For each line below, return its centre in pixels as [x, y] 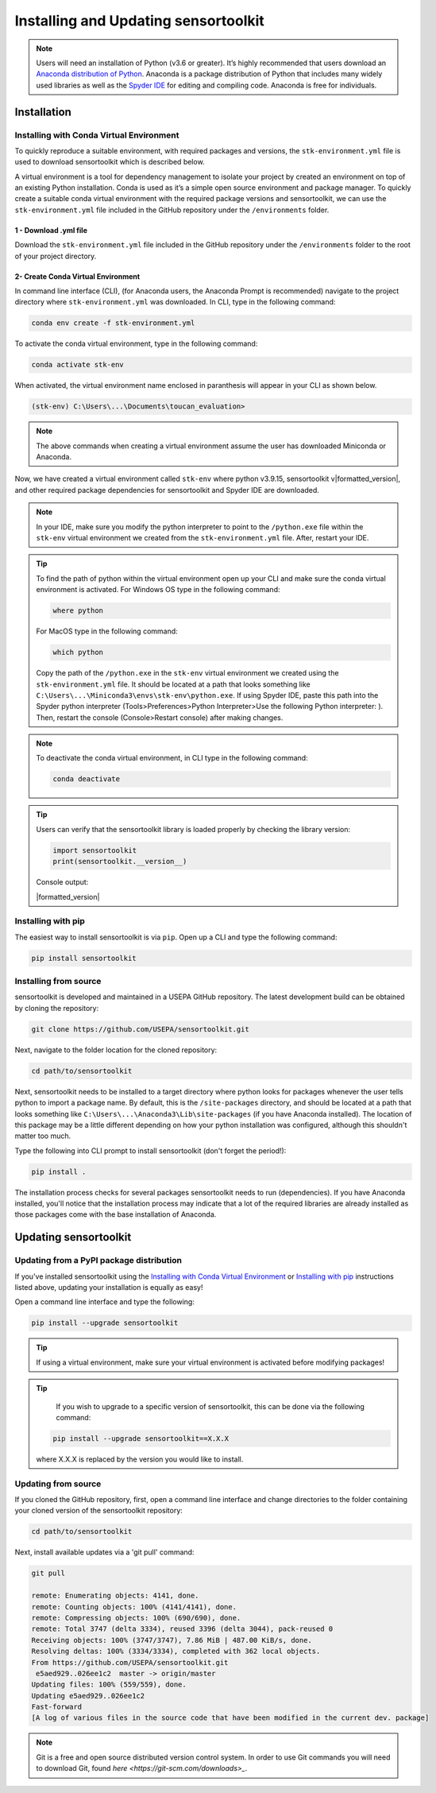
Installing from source [58, 982]
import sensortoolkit [95, 850]
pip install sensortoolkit [84, 958]
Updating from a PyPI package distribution [98, 1261]
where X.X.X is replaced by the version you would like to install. [140, 1459]
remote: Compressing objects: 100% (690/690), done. [136, 1618]
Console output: [62, 882]
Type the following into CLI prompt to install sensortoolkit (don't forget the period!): [150, 1150]
